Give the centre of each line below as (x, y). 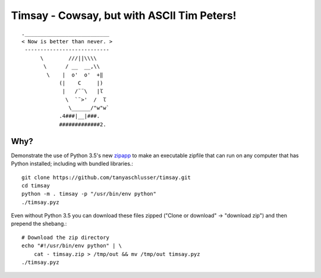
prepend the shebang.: (39, 224)
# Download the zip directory (66, 237)
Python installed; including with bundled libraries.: (72, 164)
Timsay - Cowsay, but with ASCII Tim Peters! (124, 15)
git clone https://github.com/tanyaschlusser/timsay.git (106, 177)
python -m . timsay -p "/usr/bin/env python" (89, 194)
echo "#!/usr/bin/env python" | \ (72, 246)
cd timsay (36, 186)
